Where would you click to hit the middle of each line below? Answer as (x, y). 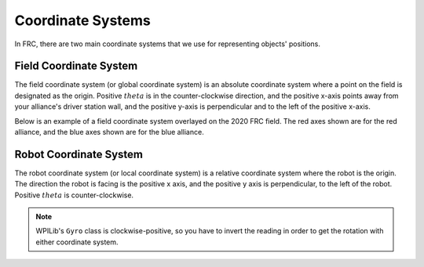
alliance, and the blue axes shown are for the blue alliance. (109, 132)
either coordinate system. (77, 242)
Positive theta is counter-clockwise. (74, 195)
